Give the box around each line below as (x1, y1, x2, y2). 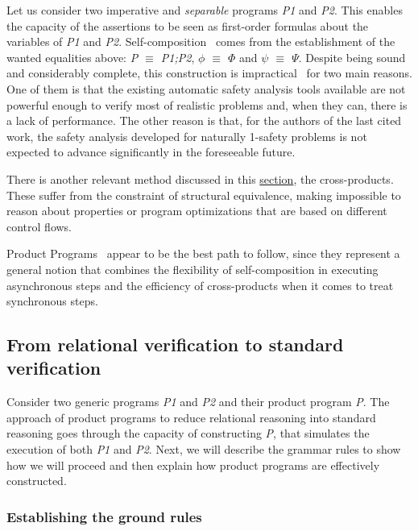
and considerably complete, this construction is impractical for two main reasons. (6, 64, 412, 81)
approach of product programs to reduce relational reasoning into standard (6, 409, 376, 425)
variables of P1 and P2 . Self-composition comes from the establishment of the (6, 33, 395, 50)
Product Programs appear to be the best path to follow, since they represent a (6, 245, 400, 262)
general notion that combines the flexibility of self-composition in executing (6, 260, 379, 277)
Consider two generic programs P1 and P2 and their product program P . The (6, 393, 390, 410)
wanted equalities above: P (6, 48, 139, 65)
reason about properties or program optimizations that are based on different (6, 202, 387, 219)
